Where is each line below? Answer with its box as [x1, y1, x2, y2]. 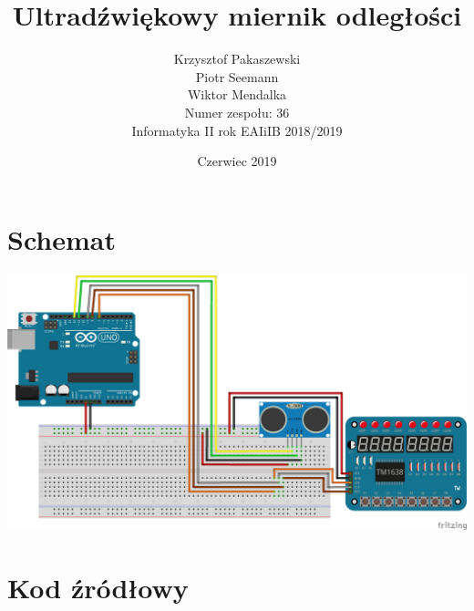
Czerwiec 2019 [197, 151, 277, 171]
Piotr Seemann [195, 67, 279, 86]
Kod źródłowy [7, 568, 189, 606]
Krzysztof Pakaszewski [173, 49, 301, 68]
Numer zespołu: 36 [184, 102, 290, 121]
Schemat [7, 220, 116, 257]
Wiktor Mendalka [187, 85, 287, 104]
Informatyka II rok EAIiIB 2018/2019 [131, 120, 343, 140]
